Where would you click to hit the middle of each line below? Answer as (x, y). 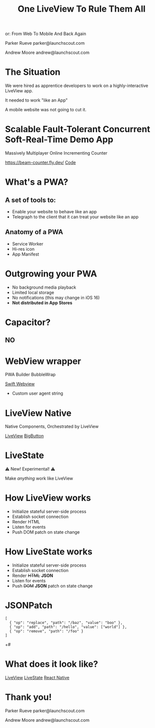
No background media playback (44, 287)
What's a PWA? (37, 182)
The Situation (33, 72)
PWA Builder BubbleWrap (30, 375)
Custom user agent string (37, 393)
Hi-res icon (23, 249)
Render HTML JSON (33, 576)
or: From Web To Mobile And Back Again (46, 34)
